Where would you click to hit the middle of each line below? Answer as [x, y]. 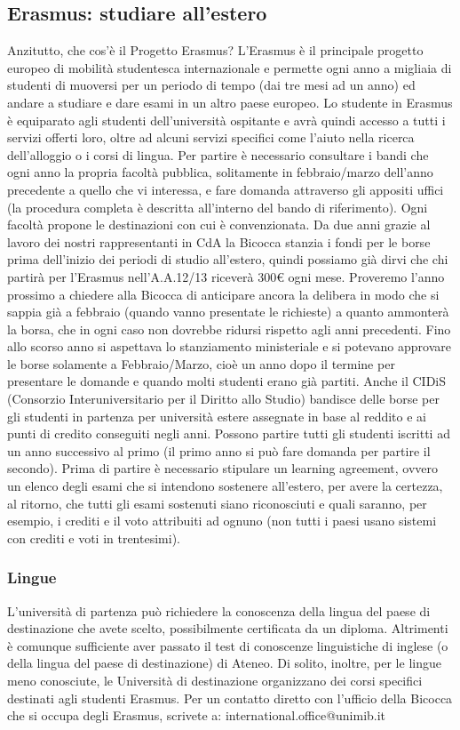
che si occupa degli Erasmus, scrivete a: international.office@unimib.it [197, 715]
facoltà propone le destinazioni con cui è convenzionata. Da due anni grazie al [219, 225]
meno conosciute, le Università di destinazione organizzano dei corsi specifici [215, 681]
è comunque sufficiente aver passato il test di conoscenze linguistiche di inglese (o [228, 645]
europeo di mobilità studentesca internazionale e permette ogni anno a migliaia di [230, 67]
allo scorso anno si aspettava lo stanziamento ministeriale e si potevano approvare [229, 346]
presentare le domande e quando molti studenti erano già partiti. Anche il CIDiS [227, 381]
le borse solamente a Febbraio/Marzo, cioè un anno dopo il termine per [201, 363]
